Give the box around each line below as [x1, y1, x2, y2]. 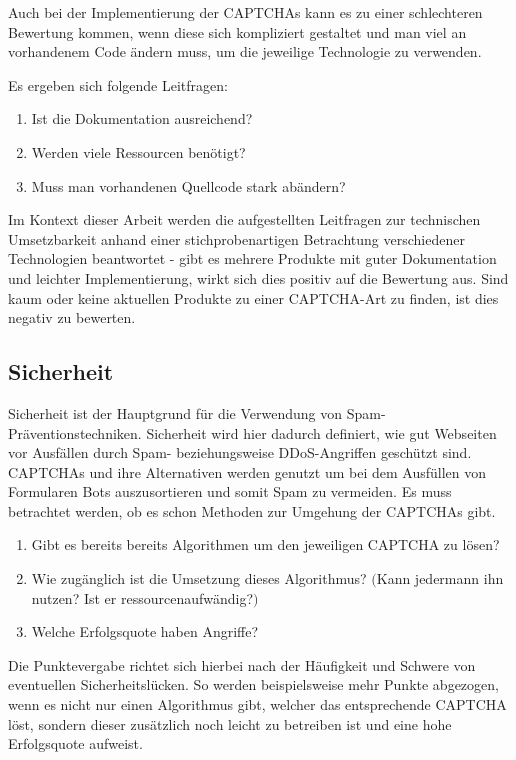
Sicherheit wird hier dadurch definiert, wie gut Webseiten [146, 422, 497, 443]
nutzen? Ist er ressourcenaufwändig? [31, 587, 254, 608]
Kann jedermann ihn [376, 568, 504, 589]
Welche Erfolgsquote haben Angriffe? [31, 621, 259, 642]
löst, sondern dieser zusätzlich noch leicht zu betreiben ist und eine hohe [8, 713, 452, 734]
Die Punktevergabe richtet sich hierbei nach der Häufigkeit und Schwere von [8, 654, 476, 675]
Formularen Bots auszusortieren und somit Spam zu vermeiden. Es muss [8, 481, 452, 502]
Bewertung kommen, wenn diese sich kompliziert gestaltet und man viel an [8, 21, 467, 42]
